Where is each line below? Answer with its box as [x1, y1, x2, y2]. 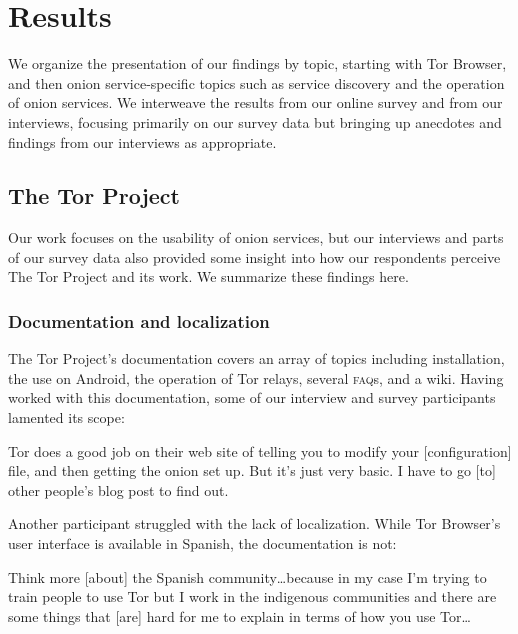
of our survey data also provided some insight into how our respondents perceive [8, 246, 501, 267]
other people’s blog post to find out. [8, 479, 229, 500]
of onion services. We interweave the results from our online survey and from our [8, 92, 503, 113]
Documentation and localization [8, 309, 270, 333]
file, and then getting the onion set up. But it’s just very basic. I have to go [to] [8, 460, 496, 481]
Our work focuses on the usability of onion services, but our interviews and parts [8, 227, 504, 248]
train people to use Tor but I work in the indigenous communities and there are [8, 586, 497, 607]
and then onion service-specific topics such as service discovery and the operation [8, 72, 505, 93]
